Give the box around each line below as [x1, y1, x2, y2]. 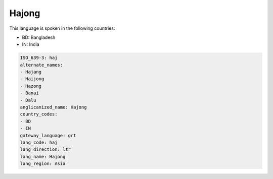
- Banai [20, 90, 39, 96]
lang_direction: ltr [20, 147, 71, 152]
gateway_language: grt [20, 133, 76, 138]
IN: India [22, 41, 40, 47]
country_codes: [20, 111, 58, 117]
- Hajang [20, 69, 42, 75]
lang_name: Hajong [20, 154, 66, 159]
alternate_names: [20, 62, 63, 68]
